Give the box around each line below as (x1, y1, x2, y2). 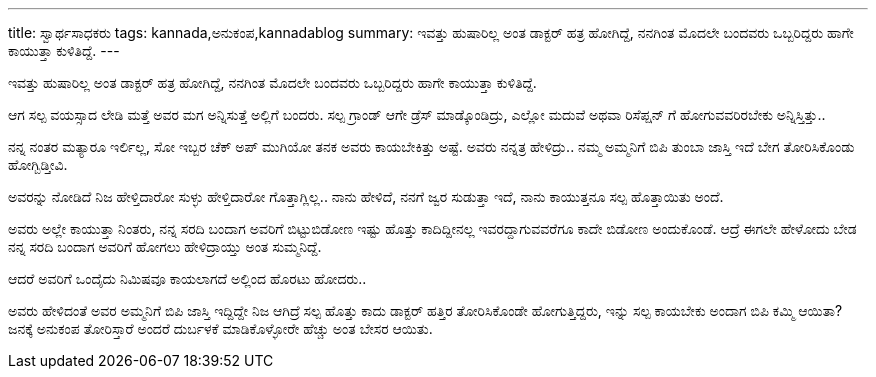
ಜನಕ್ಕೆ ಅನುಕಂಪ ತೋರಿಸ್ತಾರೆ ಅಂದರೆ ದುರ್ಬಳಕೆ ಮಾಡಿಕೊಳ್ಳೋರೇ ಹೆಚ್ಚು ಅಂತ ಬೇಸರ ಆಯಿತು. (8, 320, 433, 337)
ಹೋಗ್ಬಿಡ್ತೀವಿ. (8, 156, 68, 173)
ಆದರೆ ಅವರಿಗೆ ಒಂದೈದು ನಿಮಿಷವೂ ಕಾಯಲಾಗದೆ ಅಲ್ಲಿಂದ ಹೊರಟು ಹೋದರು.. (8, 270, 367, 287)
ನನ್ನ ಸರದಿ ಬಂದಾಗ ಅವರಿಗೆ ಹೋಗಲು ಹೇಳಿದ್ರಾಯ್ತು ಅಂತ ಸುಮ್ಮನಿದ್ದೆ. (8, 238, 322, 255)
